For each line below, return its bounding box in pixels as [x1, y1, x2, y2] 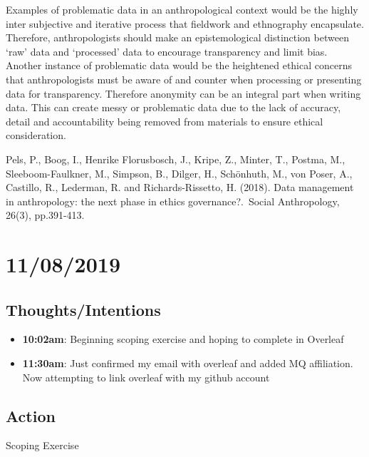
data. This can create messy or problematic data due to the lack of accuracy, [6, 100, 341, 115]
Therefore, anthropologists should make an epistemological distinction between [6, 30, 349, 45]
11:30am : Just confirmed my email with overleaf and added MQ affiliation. [22, 356, 353, 371]
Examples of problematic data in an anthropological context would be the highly [6, 2, 358, 16]
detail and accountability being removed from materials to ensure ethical [6, 113, 323, 128]
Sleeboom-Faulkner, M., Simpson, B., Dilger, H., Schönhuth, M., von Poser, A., [6, 165, 353, 180]
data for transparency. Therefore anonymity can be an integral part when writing [6, 86, 361, 101]
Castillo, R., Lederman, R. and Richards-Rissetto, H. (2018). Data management [6, 180, 354, 195]
